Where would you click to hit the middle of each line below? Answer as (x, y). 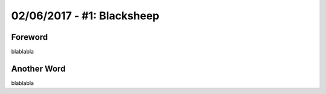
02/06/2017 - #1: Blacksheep (85, 16)
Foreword (30, 37)
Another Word (38, 68)
